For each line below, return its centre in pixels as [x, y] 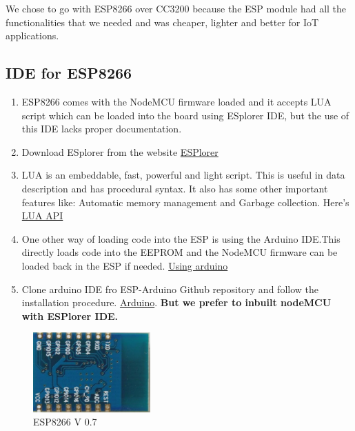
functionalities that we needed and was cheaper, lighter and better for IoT [162, 22]
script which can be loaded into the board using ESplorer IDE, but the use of [185, 115]
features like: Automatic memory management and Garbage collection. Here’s [185, 202]
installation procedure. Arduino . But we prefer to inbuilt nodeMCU [176, 302]
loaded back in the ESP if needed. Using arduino [125, 265]
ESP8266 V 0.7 [65, 422]
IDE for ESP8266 [69, 73]
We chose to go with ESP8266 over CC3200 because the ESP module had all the [176, 8]
